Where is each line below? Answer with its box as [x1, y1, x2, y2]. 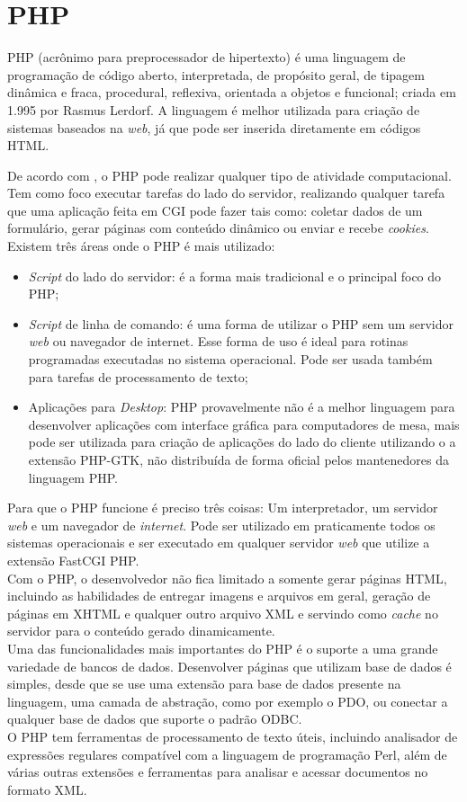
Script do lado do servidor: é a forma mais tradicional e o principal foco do [28, 266, 442, 285]
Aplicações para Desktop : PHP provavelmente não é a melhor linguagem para [28, 397, 455, 416]
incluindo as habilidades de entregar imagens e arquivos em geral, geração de [7, 586, 431, 605]
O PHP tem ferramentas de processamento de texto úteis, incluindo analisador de [7, 726, 458, 745]
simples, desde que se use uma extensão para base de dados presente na [7, 674, 401, 693]
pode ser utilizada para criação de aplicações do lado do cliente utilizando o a [28, 432, 456, 451]
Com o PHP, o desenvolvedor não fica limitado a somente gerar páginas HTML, [7, 568, 447, 587]
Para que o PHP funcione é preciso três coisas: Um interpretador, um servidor [7, 498, 438, 517]
